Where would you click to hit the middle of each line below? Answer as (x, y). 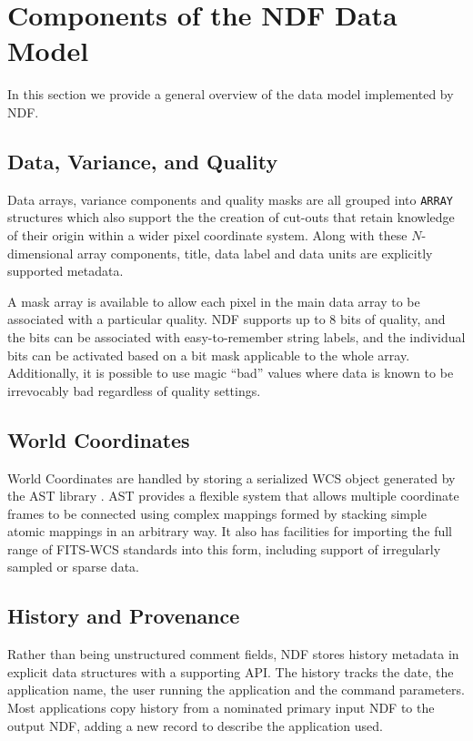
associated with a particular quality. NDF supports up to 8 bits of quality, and (226, 319)
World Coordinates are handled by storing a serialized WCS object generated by (231, 477)
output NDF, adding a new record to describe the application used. (195, 725)
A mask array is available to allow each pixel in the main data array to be (214, 301)
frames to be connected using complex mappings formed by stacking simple (217, 513)
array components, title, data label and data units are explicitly (255, 253)
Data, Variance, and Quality (143, 161)
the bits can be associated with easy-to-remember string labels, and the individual (236, 336)
